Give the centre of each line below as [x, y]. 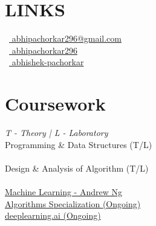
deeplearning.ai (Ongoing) [53, 215]
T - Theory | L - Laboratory [57, 133]
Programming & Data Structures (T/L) [79, 144]
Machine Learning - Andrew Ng [63, 192]
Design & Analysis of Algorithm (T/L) [77, 168]
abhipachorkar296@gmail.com [67, 38]
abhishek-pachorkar [48, 62]
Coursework [55, 104]
